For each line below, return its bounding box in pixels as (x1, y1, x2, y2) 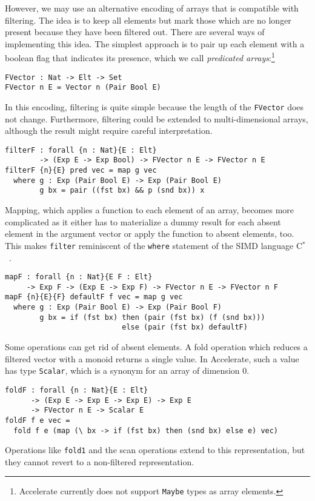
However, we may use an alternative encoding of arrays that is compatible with (5, 2, 299, 14)
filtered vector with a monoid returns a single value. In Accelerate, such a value (5, 352, 299, 365)
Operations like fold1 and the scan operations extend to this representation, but (5, 443, 305, 456)
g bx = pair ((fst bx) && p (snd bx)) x (39, 186, 205, 195)
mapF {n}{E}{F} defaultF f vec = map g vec (5, 293, 183, 302)
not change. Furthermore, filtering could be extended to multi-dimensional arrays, (5, 112, 308, 125)
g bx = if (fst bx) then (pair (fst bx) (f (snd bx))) (39, 313, 265, 322)
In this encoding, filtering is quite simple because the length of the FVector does (5, 100, 304, 113)
